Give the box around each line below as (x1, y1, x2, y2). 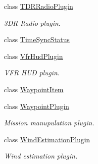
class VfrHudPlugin (4, 51, 63, 61)
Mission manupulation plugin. (4, 117, 95, 128)
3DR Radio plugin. (4, 17, 61, 28)
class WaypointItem (4, 84, 64, 94)
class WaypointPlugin (4, 101, 69, 111)
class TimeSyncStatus (4, 34, 70, 45)
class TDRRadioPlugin (4, 1, 73, 11)
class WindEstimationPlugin (4, 134, 90, 144)
